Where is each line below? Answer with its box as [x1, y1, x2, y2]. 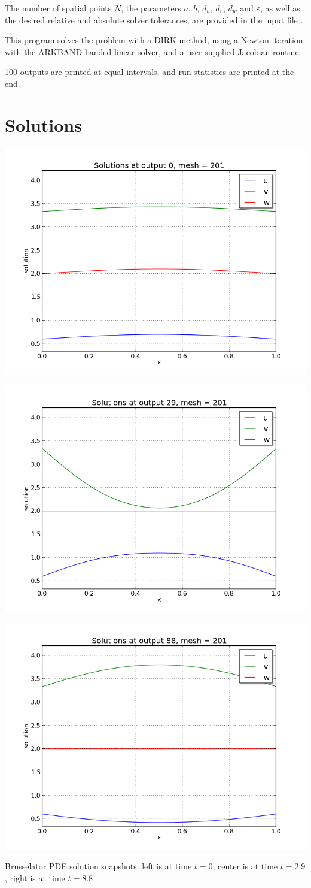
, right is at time [5, 872, 65, 884]
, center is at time [212, 860, 278, 872]
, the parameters [121, 2, 181, 14]
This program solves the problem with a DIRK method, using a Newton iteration [5, 34, 303, 46]
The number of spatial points [5, 2, 112, 14]
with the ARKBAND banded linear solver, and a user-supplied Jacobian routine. [5, 45, 301, 58]
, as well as [260, 2, 300, 14]
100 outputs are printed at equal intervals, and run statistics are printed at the [5, 65, 294, 78]
